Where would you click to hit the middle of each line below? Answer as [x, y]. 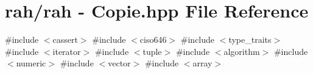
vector [119, 63]
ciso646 [153, 40]
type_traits [250, 40]
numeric [31, 63]
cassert [65, 40]
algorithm [242, 51]
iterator [67, 51]
